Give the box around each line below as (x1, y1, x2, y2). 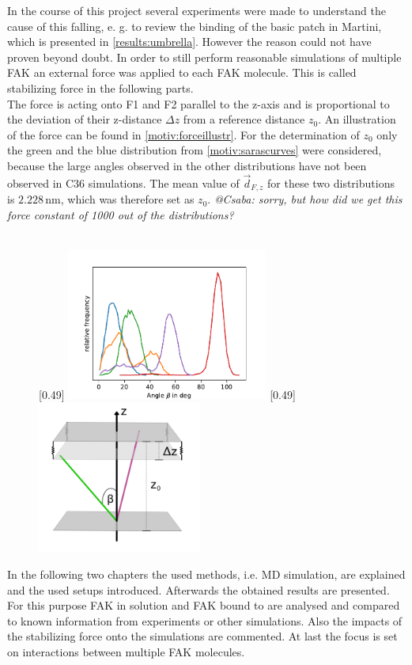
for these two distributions (267, 174, 395, 191)
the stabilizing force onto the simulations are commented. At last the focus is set (7, 628, 398, 644)
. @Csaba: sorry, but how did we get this (207, 191, 403, 207)
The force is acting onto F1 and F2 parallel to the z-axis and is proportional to (7, 95, 390, 112)
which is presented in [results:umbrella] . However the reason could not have (7, 33, 372, 50)
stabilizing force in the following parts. (7, 79, 194, 96)
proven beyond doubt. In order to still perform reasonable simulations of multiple (7, 48, 402, 65)
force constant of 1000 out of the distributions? (7, 206, 234, 222)
